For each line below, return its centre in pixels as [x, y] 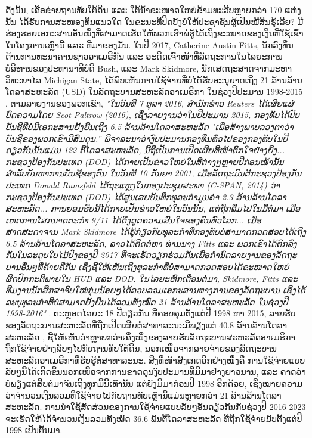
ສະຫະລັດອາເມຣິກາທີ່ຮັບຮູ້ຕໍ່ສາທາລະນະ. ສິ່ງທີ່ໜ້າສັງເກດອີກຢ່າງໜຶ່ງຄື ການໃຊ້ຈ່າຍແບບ [155, 360]
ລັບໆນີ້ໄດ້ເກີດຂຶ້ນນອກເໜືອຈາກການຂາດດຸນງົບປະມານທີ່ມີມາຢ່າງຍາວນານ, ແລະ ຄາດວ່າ [156, 372]
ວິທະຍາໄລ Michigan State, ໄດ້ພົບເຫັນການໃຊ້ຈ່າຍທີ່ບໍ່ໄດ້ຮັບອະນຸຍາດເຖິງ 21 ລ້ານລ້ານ [154, 80]
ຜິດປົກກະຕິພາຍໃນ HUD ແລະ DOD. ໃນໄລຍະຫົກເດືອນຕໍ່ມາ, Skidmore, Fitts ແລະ [152, 278]
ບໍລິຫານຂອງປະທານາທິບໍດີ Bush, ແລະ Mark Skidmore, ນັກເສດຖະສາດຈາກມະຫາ [149, 68]
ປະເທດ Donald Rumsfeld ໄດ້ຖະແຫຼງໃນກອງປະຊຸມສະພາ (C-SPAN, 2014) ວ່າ [143, 184]
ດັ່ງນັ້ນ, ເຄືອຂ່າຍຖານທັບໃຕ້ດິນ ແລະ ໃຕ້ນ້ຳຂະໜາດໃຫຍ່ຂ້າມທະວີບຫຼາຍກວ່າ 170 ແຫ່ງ [153, 10]
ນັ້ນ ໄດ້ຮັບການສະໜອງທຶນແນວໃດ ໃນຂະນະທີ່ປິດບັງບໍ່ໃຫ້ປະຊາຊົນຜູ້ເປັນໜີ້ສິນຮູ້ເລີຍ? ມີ [155, 21]
